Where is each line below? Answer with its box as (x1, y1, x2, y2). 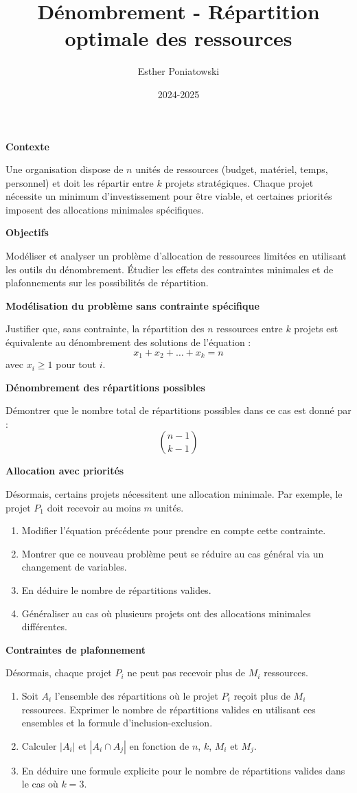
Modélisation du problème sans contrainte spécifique (5, 298, 260, 312)
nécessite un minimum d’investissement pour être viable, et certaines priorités (5, 189, 332, 203)
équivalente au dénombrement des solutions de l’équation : (5, 335, 251, 349)
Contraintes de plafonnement (5, 642, 146, 656)
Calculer (21, 738, 57, 752)
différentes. (21, 619, 68, 634)
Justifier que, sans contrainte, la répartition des (5, 321, 205, 336)
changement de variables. (21, 560, 127, 574)
